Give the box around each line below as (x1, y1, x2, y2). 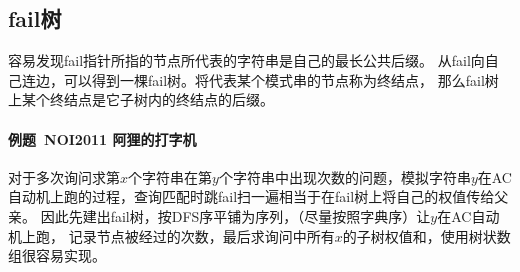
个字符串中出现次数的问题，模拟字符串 (218, 166, 471, 187)
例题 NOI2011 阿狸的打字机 (8, 128, 197, 149)
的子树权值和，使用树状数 (342, 225, 511, 246)
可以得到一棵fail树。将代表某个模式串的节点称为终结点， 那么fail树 (63, 69, 499, 90)
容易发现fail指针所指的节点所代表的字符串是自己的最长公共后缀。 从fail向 (8, 50, 485, 71)
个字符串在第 (128, 166, 213, 187)
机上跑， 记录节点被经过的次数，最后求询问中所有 (8, 225, 335, 246)
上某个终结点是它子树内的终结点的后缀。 (8, 89, 274, 110)
